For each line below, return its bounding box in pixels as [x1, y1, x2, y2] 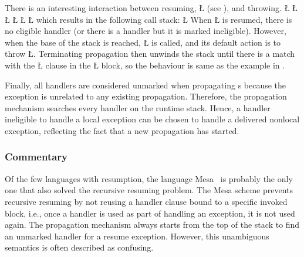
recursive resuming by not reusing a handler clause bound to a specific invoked [5, 195, 288, 207]
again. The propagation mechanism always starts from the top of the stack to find [5, 218, 300, 231]
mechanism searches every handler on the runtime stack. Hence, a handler [5, 101, 271, 114]
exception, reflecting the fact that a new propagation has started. [5, 124, 239, 136]
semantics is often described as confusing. [5, 241, 154, 253]
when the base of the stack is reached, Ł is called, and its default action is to [5, 36, 281, 48]
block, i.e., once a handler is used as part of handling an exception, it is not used [5, 207, 295, 219]
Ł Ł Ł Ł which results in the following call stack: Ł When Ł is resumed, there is [5, 13, 292, 25]
